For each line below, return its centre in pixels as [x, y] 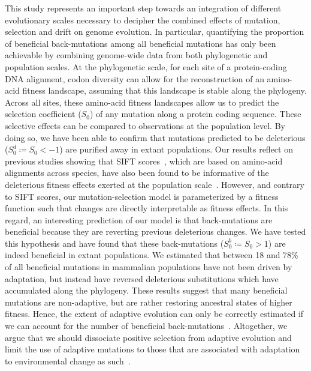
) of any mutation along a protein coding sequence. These [195, 114]
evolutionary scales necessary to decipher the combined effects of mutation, [143, 20]
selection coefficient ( [43, 114]
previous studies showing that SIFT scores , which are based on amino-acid [144, 161]
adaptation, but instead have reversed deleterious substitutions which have [142, 278]
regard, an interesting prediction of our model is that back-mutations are [139, 219]
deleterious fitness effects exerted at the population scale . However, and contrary [155, 184]
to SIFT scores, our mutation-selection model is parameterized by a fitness [142, 196]
